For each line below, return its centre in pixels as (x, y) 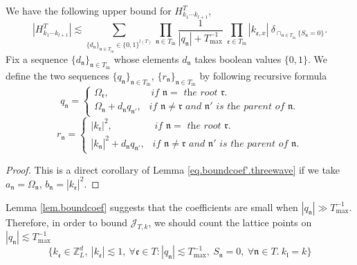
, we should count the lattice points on (230, 222)
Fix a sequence (37, 58)
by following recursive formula (263, 75)
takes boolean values (238, 58)
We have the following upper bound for (89, 10)
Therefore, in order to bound (66, 222)
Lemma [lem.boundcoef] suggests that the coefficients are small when (152, 207)
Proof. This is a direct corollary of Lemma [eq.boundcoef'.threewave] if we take (173, 169)
